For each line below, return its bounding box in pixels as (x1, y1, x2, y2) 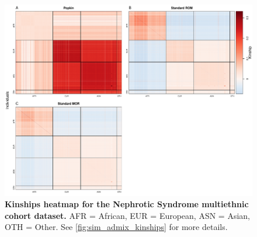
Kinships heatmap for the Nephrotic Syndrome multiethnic (5, 198, 249, 210)
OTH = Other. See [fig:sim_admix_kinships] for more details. (5, 221, 228, 233)
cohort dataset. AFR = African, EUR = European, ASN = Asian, (5, 209, 250, 221)
